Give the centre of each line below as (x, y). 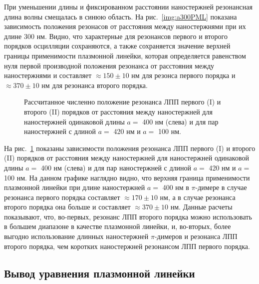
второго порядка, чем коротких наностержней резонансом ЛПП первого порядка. (127, 246)
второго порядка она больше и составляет (67, 207)
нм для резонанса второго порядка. (95, 85)
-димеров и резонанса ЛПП (196, 236)
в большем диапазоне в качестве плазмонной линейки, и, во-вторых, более (118, 226)
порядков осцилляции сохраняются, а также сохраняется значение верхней (117, 46)
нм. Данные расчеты (201, 207)
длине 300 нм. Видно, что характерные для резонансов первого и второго (116, 36)
